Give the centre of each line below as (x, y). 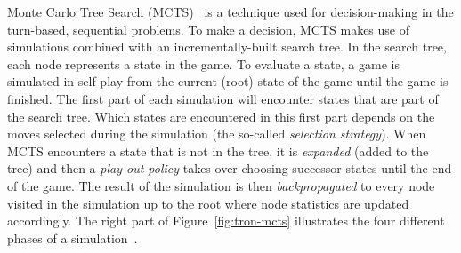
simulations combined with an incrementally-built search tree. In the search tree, (227, 47)
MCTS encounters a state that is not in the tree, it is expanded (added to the (218, 150)
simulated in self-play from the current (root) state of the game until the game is (228, 81)
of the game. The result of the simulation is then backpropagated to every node (221, 185)
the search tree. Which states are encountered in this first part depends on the (221, 116)
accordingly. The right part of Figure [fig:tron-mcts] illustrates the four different (226, 221)
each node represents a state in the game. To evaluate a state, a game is (203, 63)
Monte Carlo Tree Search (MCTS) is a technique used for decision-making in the (230, 12)
